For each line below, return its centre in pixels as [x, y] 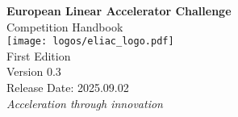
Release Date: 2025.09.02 [68, 88]
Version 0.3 [34, 71]
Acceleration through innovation [85, 103]
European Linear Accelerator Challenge [119, 10]
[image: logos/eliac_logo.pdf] [90, 42]
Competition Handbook [65, 26]
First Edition [39, 55]
